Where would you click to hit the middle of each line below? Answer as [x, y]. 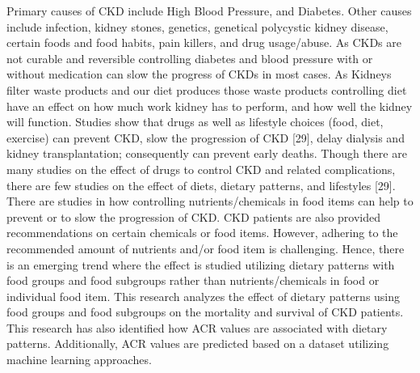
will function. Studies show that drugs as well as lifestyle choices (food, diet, [195, 122]
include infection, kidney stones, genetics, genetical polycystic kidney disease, [197, 26]
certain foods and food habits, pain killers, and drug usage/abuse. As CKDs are [204, 42]
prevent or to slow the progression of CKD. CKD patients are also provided [193, 216]
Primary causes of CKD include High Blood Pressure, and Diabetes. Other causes [209, 11]
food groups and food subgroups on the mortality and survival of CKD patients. [205, 312]
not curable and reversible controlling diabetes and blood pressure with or [190, 58]
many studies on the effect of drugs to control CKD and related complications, [201, 169]
